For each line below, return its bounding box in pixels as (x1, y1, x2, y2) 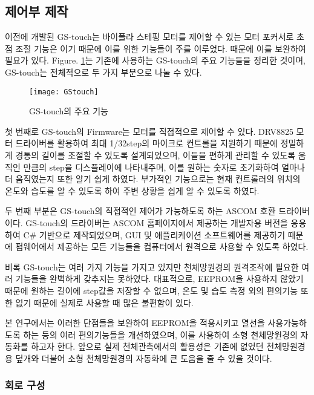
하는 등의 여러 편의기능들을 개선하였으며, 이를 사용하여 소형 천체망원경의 (23, 328, 298, 341)
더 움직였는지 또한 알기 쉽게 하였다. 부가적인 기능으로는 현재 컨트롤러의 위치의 (5, 172, 301, 185)
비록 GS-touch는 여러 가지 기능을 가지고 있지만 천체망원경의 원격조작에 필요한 (5, 260, 299, 273)
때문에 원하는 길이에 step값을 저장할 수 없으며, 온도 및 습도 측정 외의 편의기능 (5, 284, 298, 296)
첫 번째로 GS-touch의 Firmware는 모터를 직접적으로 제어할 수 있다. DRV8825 (5, 125, 293, 137)
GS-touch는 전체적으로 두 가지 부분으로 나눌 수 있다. (5, 65, 202, 78)
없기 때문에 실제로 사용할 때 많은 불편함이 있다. (15, 296, 194, 308)
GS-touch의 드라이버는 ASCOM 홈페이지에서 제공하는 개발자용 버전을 (25, 216, 288, 229)
